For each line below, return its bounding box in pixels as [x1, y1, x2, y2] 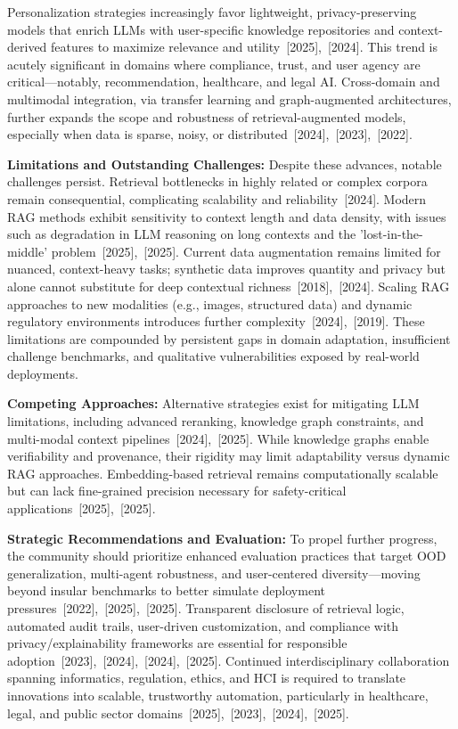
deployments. [7, 364, 78, 382]
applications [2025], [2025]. [7, 499, 156, 518]
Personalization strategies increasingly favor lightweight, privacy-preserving [7, 3, 417, 20]
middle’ [7, 242, 48, 260]
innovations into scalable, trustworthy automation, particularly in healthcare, [7, 685, 429, 704]
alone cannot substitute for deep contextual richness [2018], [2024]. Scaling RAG [7, 276, 450, 295]
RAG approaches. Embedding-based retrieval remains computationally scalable [7, 463, 438, 482]
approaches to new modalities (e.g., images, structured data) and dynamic [7, 294, 413, 313]
